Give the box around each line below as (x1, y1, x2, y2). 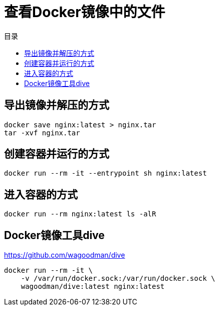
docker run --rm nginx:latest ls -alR (4, 210, 156, 218)
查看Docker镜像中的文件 (4, 4, 165, 21)
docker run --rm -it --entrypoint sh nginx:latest (4, 169, 207, 178)
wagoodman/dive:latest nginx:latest (21, 282, 165, 291)
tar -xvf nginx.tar (4, 128, 80, 137)
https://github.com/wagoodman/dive (4, 251, 125, 260)
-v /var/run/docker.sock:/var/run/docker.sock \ (21, 274, 215, 283)
